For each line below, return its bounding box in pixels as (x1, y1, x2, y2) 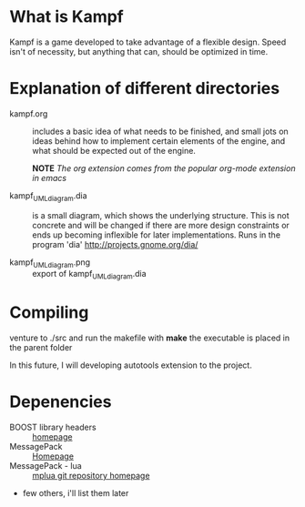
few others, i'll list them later (22, 488, 129, 499)
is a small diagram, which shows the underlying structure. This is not (32, 209, 290, 220)
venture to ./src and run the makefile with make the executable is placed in (9, 332, 290, 343)
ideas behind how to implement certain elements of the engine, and (32, 135, 286, 147)
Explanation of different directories (9, 78, 280, 99)
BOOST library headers (9, 421, 97, 433)
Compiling (9, 302, 89, 323)
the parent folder (9, 342, 73, 353)
